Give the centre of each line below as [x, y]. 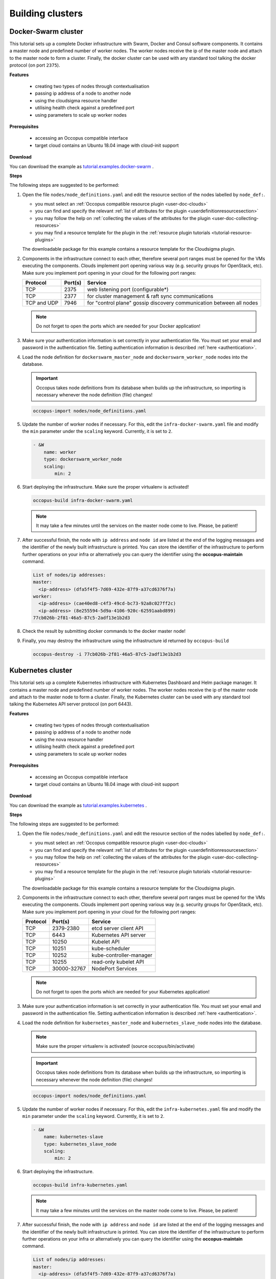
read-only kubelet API [118, 962]
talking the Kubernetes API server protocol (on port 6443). [71, 704]
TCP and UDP [42, 303]
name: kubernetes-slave [73, 1137]
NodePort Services [114, 968]
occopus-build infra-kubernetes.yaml [80, 1185]
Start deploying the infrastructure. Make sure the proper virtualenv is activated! [106, 487]
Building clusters [46, 13]
